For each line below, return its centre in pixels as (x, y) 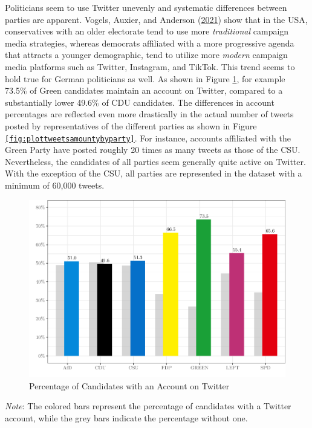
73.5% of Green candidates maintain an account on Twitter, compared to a (144, 90)
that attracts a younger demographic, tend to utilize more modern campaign (146, 55)
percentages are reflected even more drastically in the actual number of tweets (149, 114)
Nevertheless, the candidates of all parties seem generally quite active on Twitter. (155, 161)
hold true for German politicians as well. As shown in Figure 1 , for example (145, 78)
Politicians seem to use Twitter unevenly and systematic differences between (146, 7)
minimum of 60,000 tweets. (55, 185)
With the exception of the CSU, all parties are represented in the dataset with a (154, 173)
